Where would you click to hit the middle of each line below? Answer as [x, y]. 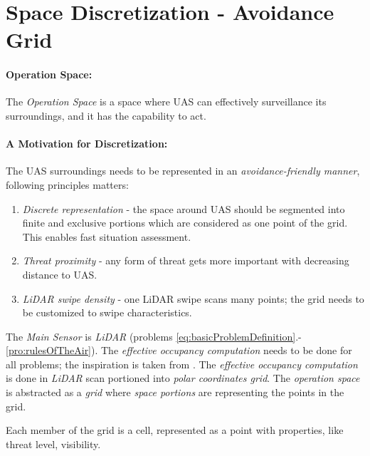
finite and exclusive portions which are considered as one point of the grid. [185, 223]
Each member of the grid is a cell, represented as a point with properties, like [175, 430]
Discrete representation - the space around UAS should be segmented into [184, 208]
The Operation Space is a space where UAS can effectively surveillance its [166, 102]
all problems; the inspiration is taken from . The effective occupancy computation [182, 364]
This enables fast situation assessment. [107, 236]
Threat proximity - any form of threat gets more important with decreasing [186, 260]
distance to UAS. [60, 274]
